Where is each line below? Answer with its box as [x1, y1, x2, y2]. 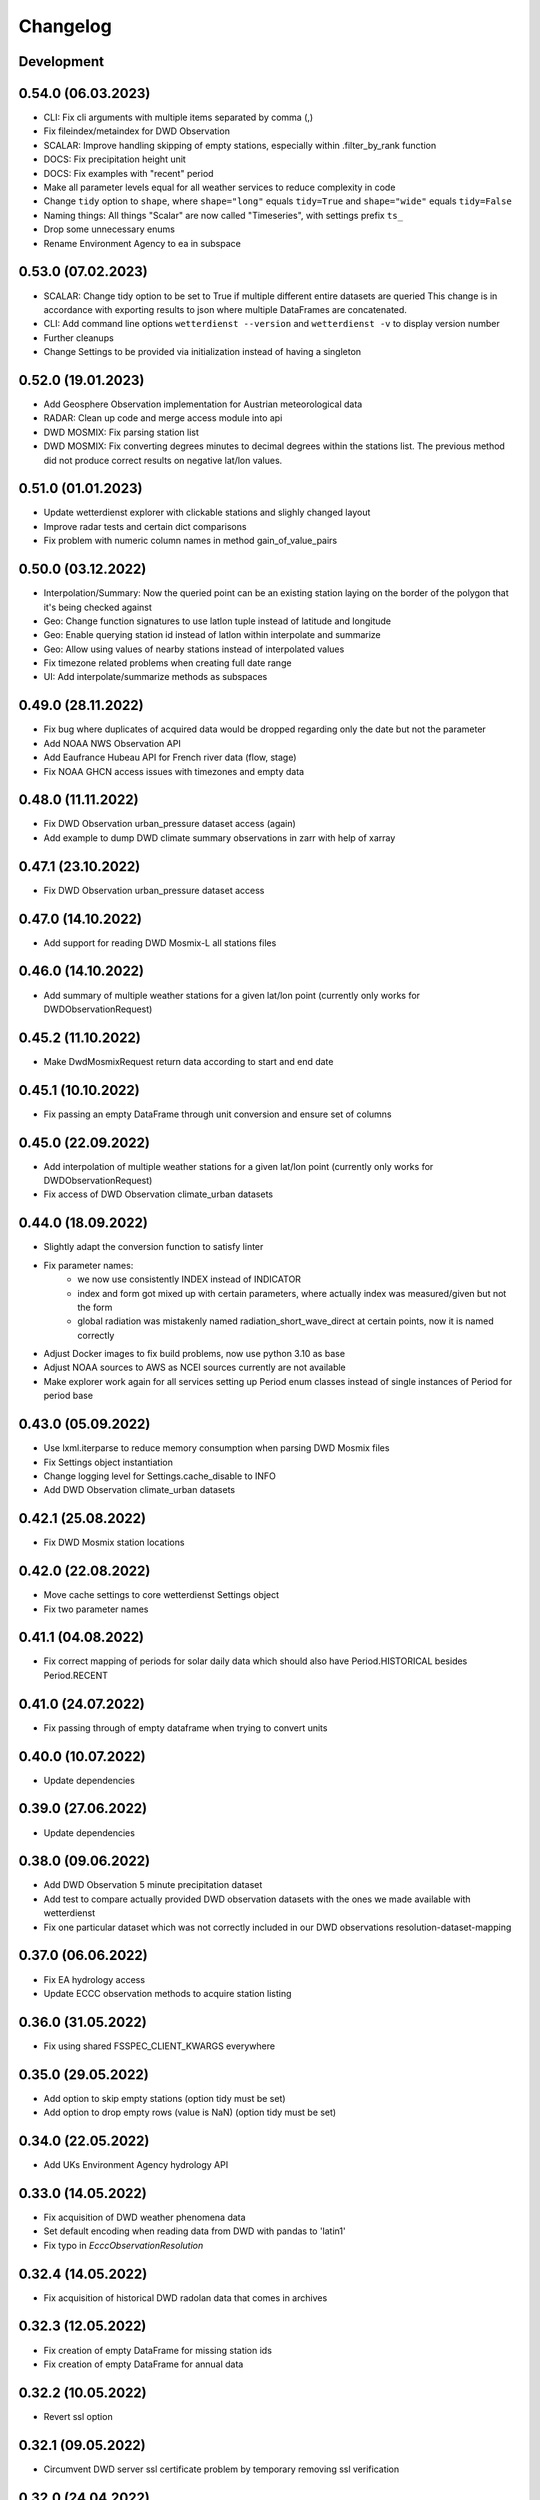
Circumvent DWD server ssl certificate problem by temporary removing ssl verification [43, 2463, 400, 2475]
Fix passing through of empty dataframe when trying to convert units [43, 1721, 328, 1734]
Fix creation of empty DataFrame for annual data [43, 2358, 244, 2370]
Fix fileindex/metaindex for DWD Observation [43, 125, 230, 137]
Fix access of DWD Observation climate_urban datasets [43, 1188, 274, 1200]
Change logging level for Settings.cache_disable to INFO [43, 1470, 277, 1482]
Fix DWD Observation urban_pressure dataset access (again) [43, 818, 297, 830]
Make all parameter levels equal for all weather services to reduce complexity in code [43, 181, 396, 194]
